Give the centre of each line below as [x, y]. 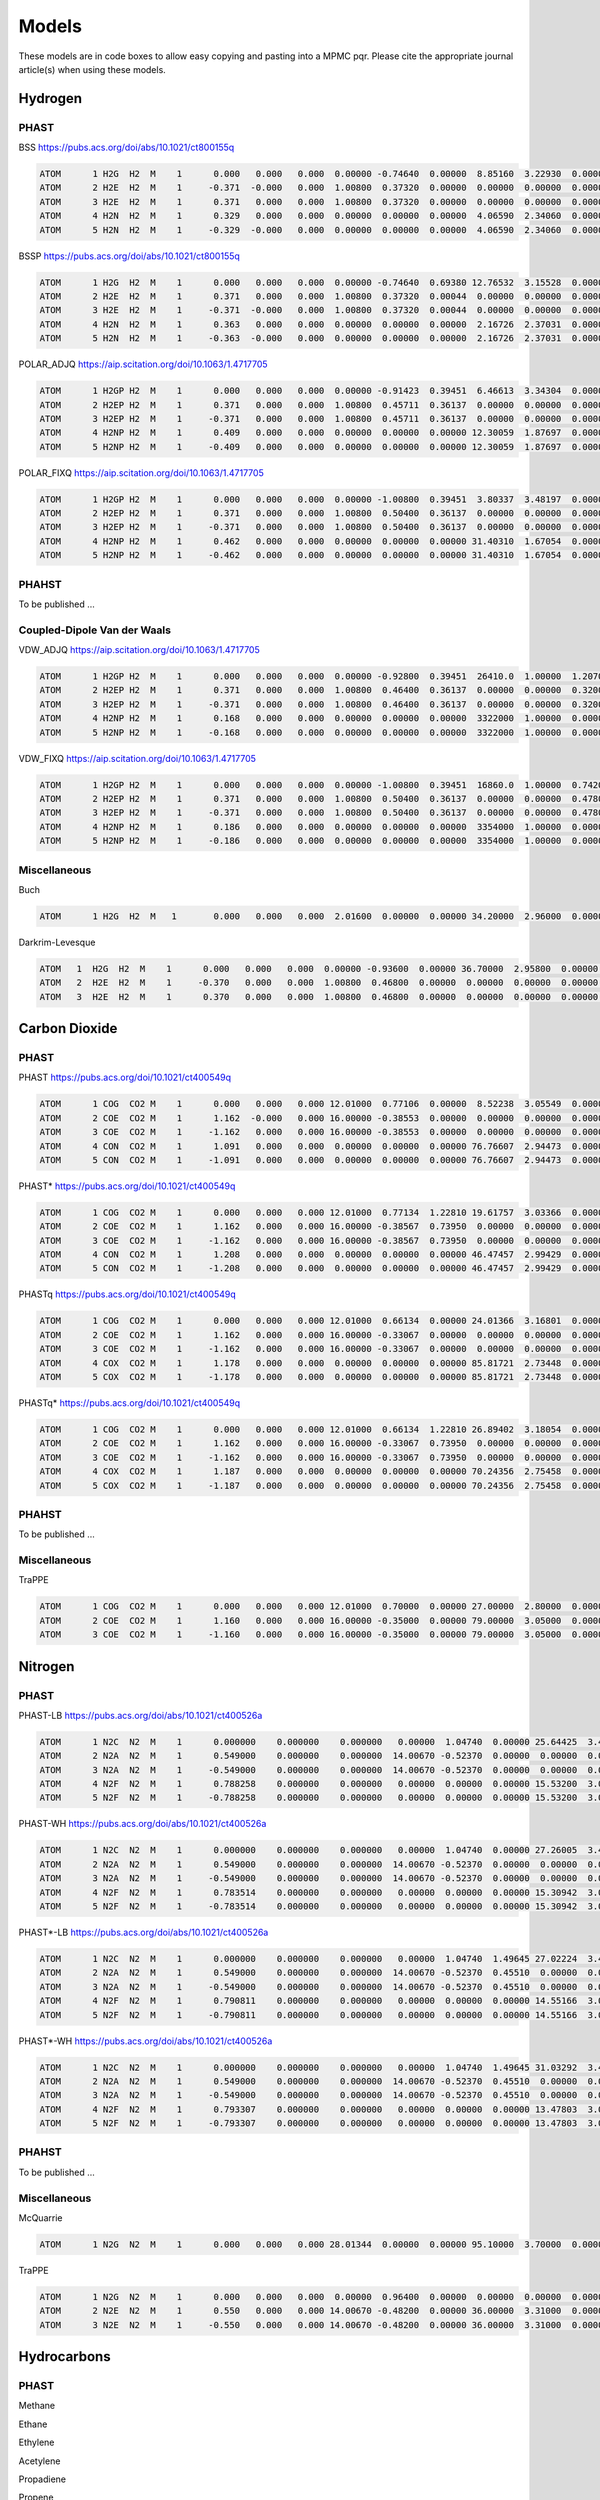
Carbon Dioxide [68, 1028]
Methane [36, 2406]
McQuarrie [40, 2217]
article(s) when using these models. [92, 69]
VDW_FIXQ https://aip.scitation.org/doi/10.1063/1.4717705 [137, 758]
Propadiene [42, 2479]
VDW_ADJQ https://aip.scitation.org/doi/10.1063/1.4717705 [139, 650]
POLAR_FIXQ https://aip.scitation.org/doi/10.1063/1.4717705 [141, 472]
